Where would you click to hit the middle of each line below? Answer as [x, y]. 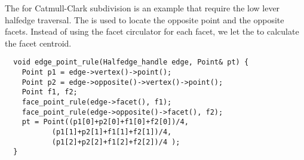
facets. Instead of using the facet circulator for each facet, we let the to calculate [152, 31]
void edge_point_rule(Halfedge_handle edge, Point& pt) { [131, 62]
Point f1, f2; [50, 92]
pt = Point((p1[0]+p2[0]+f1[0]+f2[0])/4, [105, 122]
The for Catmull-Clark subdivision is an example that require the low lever [142, 8]
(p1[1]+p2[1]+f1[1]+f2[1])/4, [112, 132]
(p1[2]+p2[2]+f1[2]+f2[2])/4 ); [116, 142]
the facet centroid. [38, 43]
